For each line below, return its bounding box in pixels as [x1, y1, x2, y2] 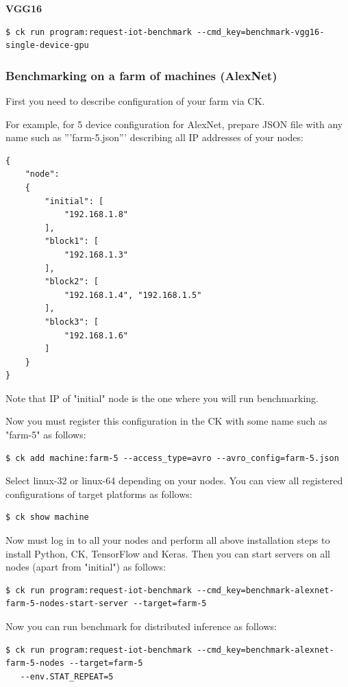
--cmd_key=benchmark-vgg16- [197, 27, 325, 37]
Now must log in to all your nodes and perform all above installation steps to [5, 533, 330, 547]
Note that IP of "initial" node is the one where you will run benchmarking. [5, 390, 319, 405]
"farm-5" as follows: [5, 427, 86, 442]
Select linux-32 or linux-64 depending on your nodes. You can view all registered [5, 473, 343, 488]
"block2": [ [45, 277, 99, 287]
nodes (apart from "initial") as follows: [5, 560, 166, 574]
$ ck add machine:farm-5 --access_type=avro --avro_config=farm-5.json [5, 453, 339, 463]
